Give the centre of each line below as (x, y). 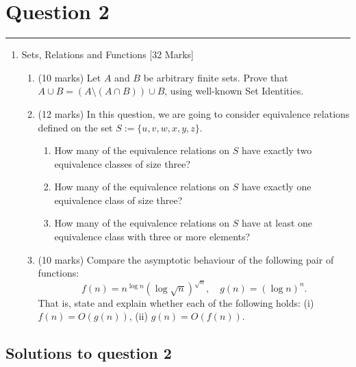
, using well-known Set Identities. (234, 91)
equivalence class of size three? (118, 200)
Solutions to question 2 (89, 353)
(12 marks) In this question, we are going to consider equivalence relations (194, 113)
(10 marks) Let (69, 77)
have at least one (277, 223)
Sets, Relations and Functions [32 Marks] (107, 54)
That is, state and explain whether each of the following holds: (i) (176, 302)
